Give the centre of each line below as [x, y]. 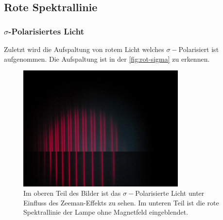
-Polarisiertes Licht [46, 31]
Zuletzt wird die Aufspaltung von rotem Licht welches [84, 49]
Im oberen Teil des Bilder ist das [72, 193]
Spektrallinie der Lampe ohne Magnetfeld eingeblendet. [106, 212]
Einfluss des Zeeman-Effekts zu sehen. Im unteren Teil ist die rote [121, 202]
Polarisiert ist [199, 49]
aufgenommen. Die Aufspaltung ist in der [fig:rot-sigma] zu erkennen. [107, 59]
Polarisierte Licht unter [170, 193]
